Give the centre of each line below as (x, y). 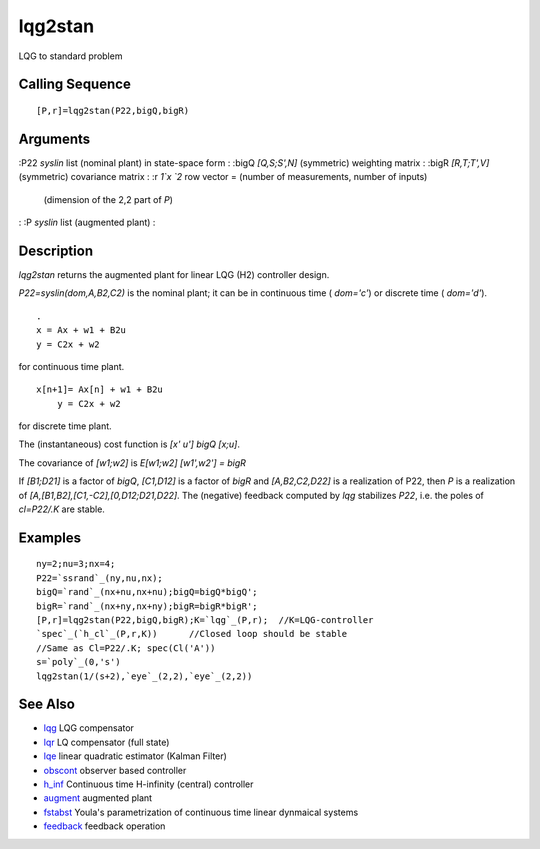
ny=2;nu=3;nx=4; (76, 564)
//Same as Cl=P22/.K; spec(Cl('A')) (126, 648)
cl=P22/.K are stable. (61, 509)
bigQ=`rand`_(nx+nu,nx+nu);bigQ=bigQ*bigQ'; (147, 592)
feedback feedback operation (104, 826)
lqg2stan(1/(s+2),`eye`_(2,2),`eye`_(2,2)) (144, 676)
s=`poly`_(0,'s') (78, 662)
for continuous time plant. (71, 366)
